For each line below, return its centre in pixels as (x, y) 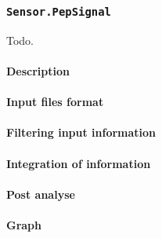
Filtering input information (81, 132)
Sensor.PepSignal (59, 11)
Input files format (55, 102)
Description (38, 70)
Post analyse (41, 194)
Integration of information (79, 163)
